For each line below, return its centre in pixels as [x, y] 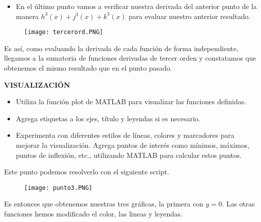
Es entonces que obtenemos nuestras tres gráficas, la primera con [104, 204]
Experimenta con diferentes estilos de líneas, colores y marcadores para [125, 135]
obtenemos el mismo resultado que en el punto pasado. [88, 68]
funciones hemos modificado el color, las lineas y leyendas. [93, 214]
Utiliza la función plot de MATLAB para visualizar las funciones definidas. [131, 101]
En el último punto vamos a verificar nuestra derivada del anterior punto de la [136, 6]
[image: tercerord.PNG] [64, 32]
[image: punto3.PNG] [58, 188]
